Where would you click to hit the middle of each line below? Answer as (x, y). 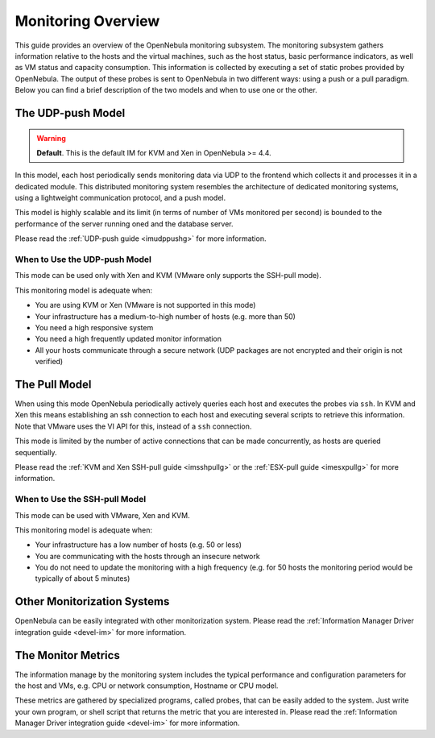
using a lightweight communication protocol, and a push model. (120, 198)
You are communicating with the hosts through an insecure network (148, 556)
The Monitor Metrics (67, 655)
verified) (49, 362)
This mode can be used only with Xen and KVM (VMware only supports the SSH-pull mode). (168, 276)
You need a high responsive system (94, 327)
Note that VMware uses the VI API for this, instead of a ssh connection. (133, 426)
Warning (51, 138)
